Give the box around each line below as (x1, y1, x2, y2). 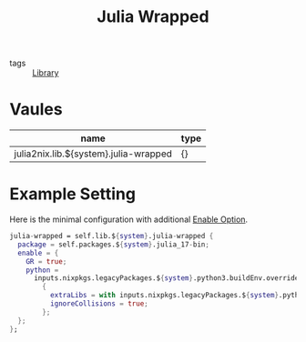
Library (32, 67, 59, 78)
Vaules (9, 99, 63, 120)
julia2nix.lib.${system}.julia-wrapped (14, 147, 173, 160)
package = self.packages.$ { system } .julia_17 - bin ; (17, 239, 209, 249)
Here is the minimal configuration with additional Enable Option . (9, 214, 249, 225)
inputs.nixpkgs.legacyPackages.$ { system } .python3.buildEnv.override (33, 274, 300, 283)
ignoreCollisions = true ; (49, 299, 148, 308)
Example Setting (9, 184, 137, 205)
